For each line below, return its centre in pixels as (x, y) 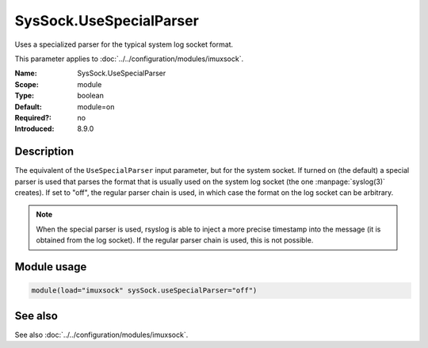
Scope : (27, 84)
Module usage (51, 267)
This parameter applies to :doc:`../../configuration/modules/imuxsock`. (129, 59)
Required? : (33, 117)
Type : (25, 96)
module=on (96, 106)
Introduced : (34, 129)
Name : (26, 73)
